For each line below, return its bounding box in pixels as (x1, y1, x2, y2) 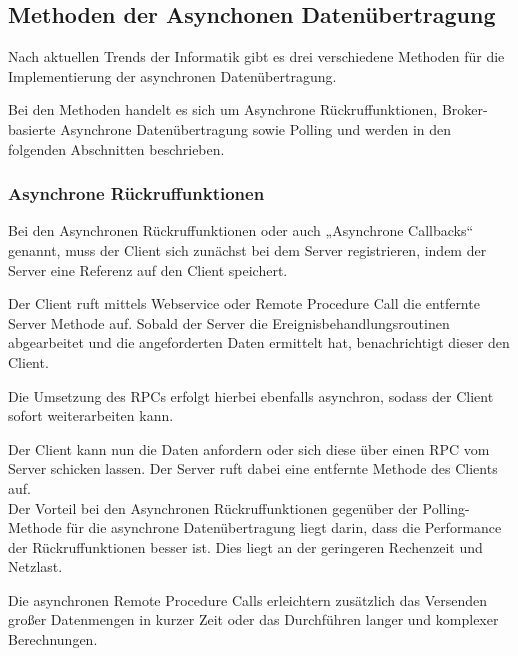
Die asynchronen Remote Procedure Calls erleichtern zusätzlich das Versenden (8, 589, 488, 610)
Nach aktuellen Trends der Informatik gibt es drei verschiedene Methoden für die (8, 46, 505, 67)
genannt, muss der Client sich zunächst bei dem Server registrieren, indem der (8, 239, 487, 260)
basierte (8, 118, 56, 139)
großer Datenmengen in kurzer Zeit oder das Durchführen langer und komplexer (8, 609, 499, 630)
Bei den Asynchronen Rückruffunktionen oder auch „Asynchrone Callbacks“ (8, 220, 474, 241)
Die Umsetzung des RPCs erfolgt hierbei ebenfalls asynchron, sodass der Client (8, 385, 494, 406)
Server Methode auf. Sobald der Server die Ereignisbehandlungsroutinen (8, 312, 450, 333)
